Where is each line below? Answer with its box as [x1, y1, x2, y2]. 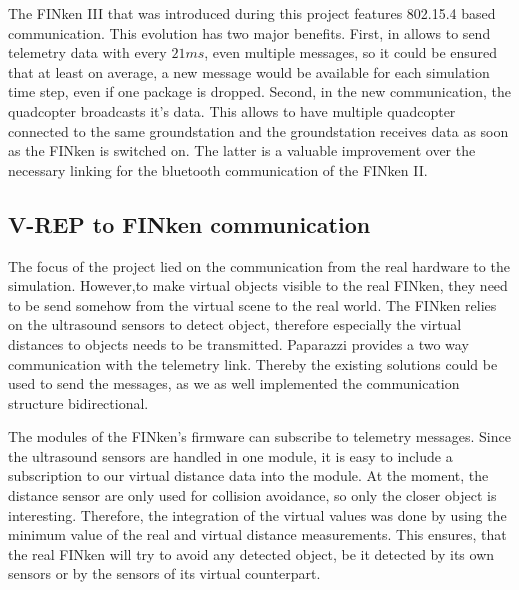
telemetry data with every [8, 42, 167, 63]
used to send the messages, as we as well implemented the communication [8, 373, 460, 394]
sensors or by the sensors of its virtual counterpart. [8, 563, 321, 584]
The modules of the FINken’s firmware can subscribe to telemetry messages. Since [8, 426, 511, 447]
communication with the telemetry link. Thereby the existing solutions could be [8, 353, 498, 374]
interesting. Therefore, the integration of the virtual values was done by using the [8, 504, 507, 525]
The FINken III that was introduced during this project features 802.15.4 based [8, 3, 496, 23]
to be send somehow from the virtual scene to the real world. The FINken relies [8, 294, 497, 315]
